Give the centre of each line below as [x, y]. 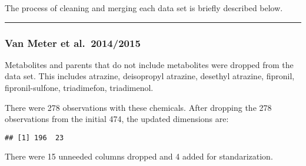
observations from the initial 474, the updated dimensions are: [117, 119]
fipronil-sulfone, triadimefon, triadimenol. [79, 87]
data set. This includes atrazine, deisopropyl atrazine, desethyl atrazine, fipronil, [150, 76]
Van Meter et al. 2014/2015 [73, 43]
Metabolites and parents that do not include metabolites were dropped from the [149, 64]
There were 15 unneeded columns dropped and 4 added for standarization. [139, 156]
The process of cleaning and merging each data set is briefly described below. [144, 8]
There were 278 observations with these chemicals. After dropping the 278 [138, 107]
